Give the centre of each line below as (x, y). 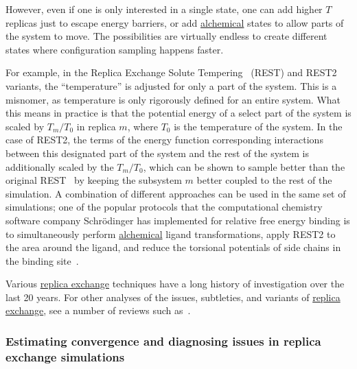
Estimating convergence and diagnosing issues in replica (163, 341)
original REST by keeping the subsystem (94, 180)
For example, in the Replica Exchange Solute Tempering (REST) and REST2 (171, 72)
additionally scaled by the (60, 166)
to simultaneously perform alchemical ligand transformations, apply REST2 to (171, 234)
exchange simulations (65, 356)
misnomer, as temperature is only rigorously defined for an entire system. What (173, 99)
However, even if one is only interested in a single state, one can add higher (164, 9)
